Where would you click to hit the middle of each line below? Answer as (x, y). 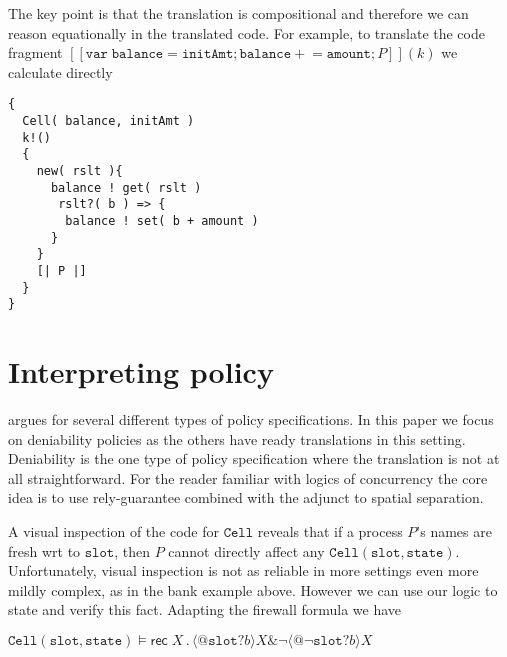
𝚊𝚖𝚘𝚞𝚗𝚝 (348, 54)
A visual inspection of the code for (113, 531)
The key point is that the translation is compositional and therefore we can (238, 13)
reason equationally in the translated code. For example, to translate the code (246, 32)
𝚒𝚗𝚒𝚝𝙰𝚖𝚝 (207, 54)
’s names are (454, 531)
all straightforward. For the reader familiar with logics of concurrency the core (248, 477)
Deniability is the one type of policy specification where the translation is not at (254, 458)
